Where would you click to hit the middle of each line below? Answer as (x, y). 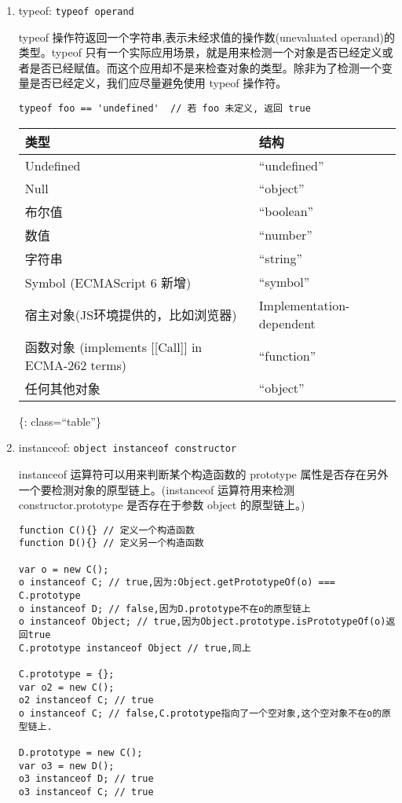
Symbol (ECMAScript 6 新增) (108, 282)
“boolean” (286, 211)
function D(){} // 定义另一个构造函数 (111, 543)
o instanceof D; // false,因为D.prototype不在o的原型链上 (164, 609)
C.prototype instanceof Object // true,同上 (135, 648)
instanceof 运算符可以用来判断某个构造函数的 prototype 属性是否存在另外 (203, 473)
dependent (287, 323)
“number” (285, 235)
